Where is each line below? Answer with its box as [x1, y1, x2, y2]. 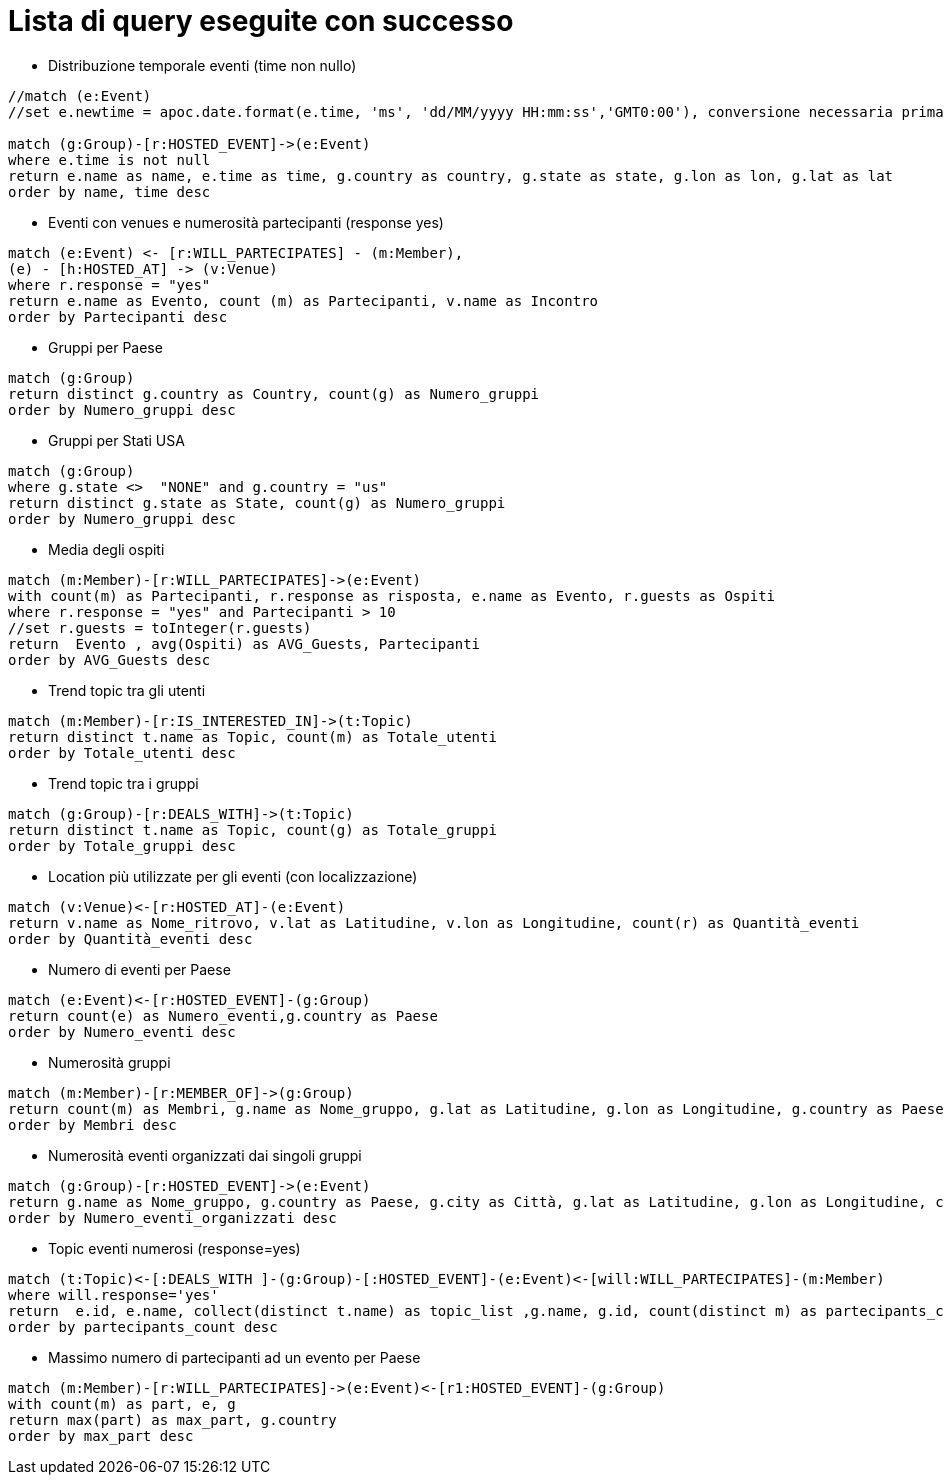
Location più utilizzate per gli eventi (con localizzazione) [48, 867, 418, 885]
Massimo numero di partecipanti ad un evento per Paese [48, 1348, 421, 1366]
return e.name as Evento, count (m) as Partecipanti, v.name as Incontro [8, 292, 599, 309]
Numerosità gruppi [48, 1053, 171, 1071]
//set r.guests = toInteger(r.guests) [8, 619, 312, 636]
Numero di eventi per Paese [48, 960, 231, 978]
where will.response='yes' [8, 1286, 219, 1303]
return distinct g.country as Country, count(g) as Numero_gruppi [8, 385, 540, 402]
